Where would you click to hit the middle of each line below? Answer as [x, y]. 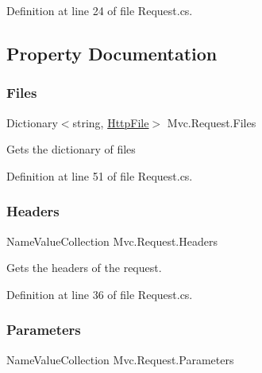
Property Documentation [112, 53]
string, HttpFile [111, 122]
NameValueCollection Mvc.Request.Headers [112, 241]
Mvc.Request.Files [212, 122]
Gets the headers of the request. [84, 268]
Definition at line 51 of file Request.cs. [100, 175]
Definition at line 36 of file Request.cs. [100, 294]
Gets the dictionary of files [71, 149]
